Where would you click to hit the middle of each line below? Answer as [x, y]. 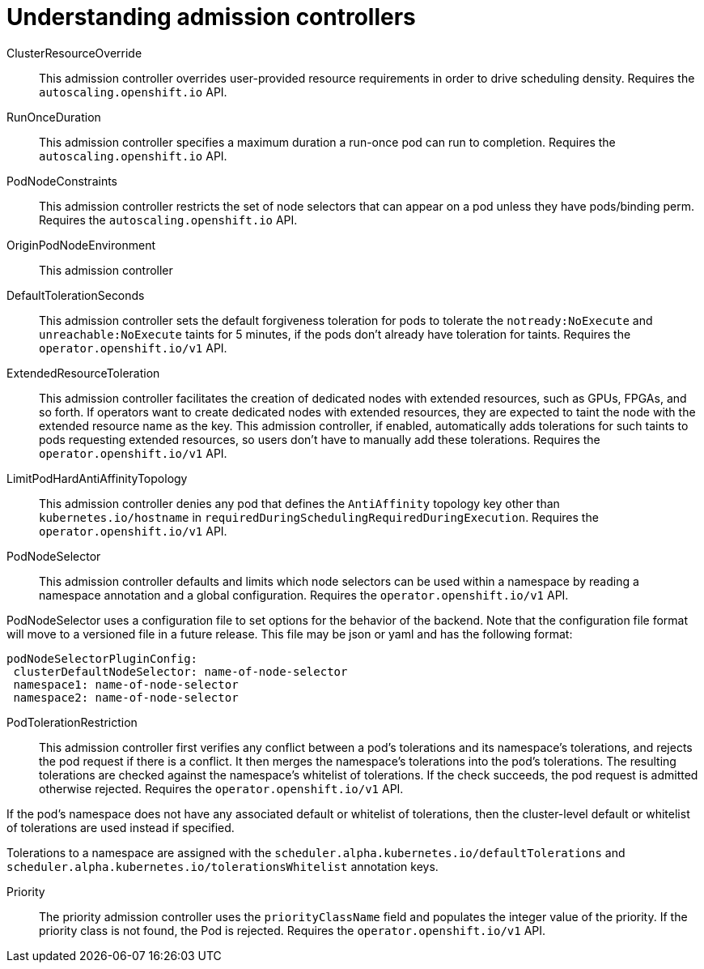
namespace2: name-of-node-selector [126, 697]
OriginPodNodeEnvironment [81, 245]
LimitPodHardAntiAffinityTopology [97, 478]
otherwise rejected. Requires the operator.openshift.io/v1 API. [221, 788]
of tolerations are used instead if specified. [121, 827]
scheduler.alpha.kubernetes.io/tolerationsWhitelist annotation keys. [223, 866]
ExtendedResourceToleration [83, 373]
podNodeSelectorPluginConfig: [102, 658]
